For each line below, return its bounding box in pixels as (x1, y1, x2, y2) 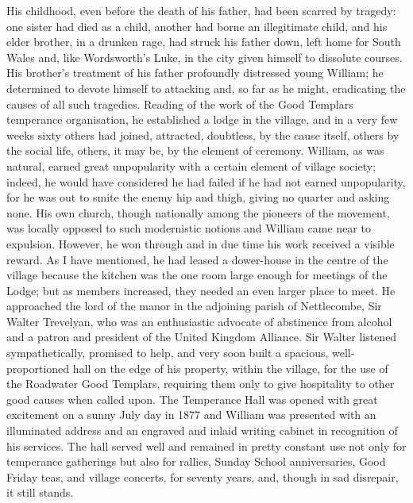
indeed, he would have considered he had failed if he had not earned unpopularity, (6, 173, 406, 190)
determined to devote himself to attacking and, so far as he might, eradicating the (6, 79, 406, 96)
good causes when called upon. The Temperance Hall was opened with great (6, 390, 378, 407)
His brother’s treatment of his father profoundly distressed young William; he (6, 64, 384, 81)
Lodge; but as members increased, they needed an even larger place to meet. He (6, 282, 396, 298)
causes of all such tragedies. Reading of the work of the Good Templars (6, 95, 353, 112)
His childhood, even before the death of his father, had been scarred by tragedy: (6, 2, 396, 18)
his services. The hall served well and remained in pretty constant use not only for (6, 437, 407, 454)
